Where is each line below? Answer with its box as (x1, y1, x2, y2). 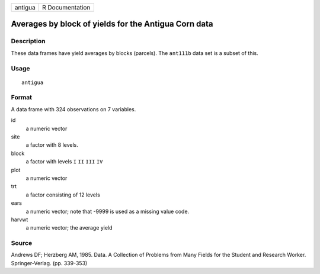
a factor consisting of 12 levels (25, 191, 100, 198)
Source (11, 239, 33, 247)
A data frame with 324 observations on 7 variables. (11, 105, 136, 112)
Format (11, 94, 33, 102)
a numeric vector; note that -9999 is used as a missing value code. (25, 208, 190, 215)
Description (11, 37, 46, 46)
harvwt (11, 216, 28, 223)
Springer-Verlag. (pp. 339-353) (11, 259, 88, 266)
